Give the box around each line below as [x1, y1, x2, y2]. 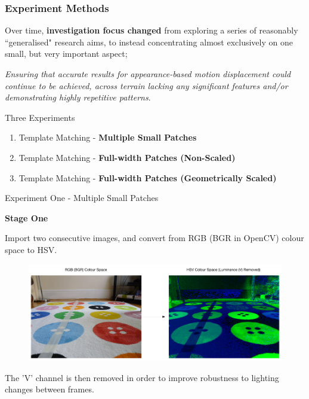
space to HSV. [5, 243, 57, 255]
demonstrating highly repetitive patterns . [5, 91, 151, 103]
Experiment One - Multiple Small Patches [5, 191, 159, 204]
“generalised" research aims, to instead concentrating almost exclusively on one [5, 35, 293, 48]
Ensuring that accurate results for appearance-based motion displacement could [5, 68, 291, 80]
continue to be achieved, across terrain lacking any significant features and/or [5, 79, 288, 92]
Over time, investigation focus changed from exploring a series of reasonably [5, 24, 298, 36]
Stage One [5, 211, 48, 224]
